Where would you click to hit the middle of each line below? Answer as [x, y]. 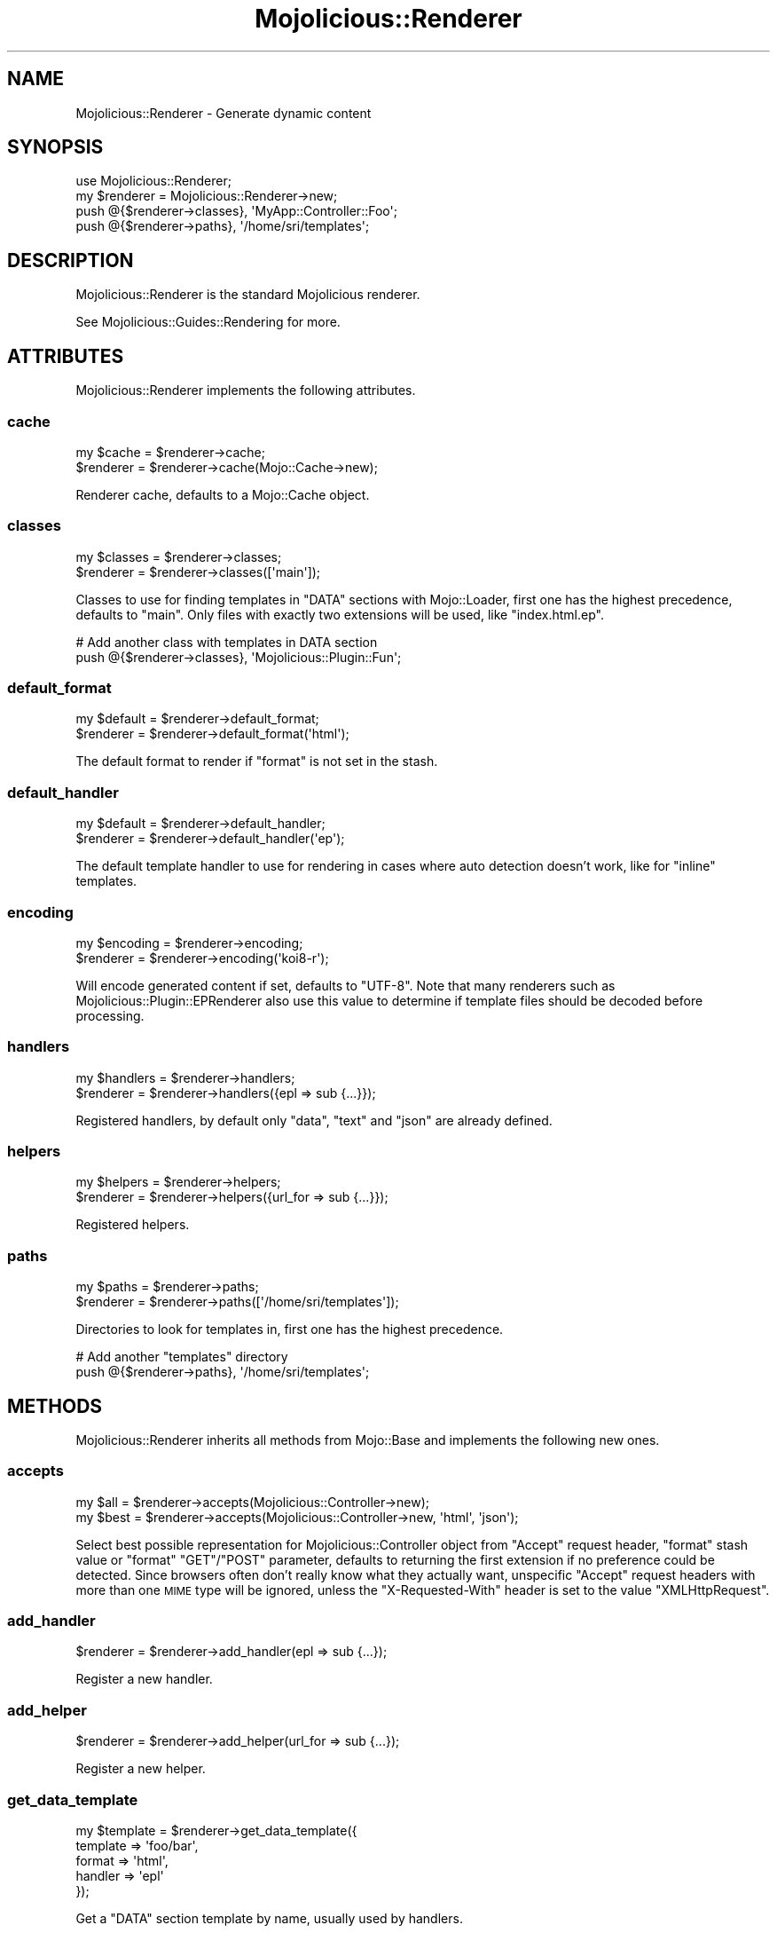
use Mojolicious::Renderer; [153, 181]
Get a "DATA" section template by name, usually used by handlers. [269, 1918]
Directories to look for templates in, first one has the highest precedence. [290, 1329]
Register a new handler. [144, 1679]
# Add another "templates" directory [182, 1357]
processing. [110, 1015]
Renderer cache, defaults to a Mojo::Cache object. [223, 494]
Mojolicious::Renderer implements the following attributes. [246, 391]
